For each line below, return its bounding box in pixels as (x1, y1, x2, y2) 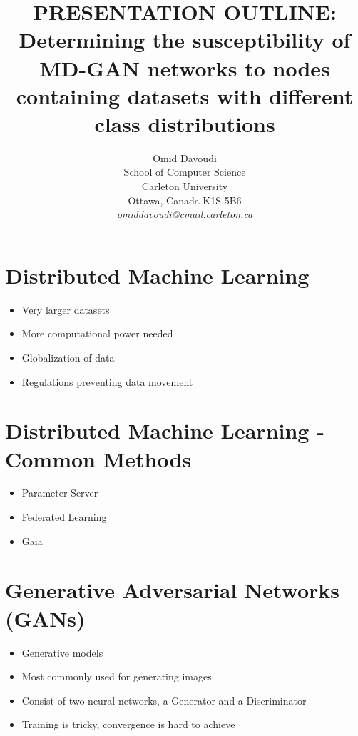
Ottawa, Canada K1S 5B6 (128, 192, 242, 207)
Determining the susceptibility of (19, 25, 351, 54)
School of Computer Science (123, 164, 246, 179)
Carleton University (141, 179, 228, 194)
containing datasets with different (16, 81, 354, 110)
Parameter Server (21, 485, 98, 500)
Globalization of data (21, 349, 115, 364)
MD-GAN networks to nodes (39, 53, 330, 82)
